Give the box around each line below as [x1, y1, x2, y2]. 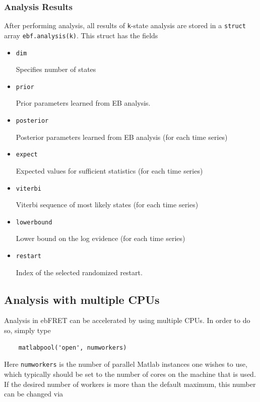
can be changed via [4, 388, 63, 399]
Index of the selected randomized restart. [16, 267, 143, 277]
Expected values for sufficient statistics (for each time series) [16, 165, 203, 176]
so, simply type [4, 325, 51, 336]
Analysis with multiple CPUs [4, 291, 160, 307]
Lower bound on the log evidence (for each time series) [16, 233, 185, 244]
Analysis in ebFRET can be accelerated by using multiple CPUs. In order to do [4, 315, 250, 326]
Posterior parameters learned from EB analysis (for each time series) [16, 131, 228, 142]
